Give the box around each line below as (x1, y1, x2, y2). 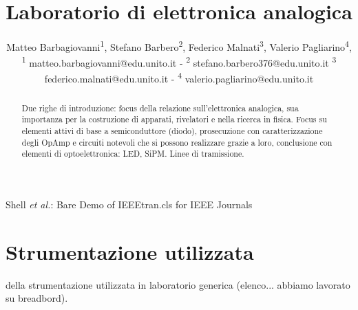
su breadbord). (6, 291, 68, 305)
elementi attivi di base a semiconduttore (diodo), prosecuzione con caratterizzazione (21, 124, 323, 136)
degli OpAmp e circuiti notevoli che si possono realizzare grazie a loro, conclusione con (21, 136, 333, 148)
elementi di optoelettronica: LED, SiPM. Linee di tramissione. (21, 148, 244, 159)
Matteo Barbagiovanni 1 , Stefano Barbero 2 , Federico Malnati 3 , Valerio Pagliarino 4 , (6, 38, 352, 54)
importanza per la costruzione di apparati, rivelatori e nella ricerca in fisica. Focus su (21, 113, 327, 125)
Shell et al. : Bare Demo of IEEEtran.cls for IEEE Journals (6, 197, 253, 211)
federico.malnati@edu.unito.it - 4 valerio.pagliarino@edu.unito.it (44, 69, 314, 86)
